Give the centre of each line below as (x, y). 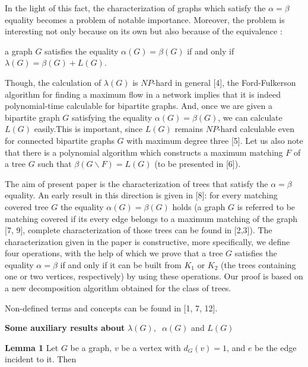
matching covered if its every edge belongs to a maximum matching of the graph (151, 218)
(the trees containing (258, 264)
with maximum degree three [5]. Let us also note (215, 140)
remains (189, 129)
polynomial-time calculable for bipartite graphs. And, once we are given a (139, 106)
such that (55, 164)
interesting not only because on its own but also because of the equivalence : (144, 31)
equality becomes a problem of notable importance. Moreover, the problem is (145, 19)
